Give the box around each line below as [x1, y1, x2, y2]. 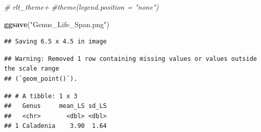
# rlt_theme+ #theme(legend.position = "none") [4, 2, 159, 12]
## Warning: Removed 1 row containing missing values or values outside [4, 55, 257, 62]
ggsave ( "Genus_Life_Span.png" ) [4, 18, 110, 29]
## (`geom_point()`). [4, 75, 78, 82]
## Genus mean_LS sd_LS [4, 102, 107, 110]
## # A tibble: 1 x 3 [4, 92, 78, 100]
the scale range [4, 65, 59, 73]
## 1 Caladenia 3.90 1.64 [4, 122, 107, 130]
